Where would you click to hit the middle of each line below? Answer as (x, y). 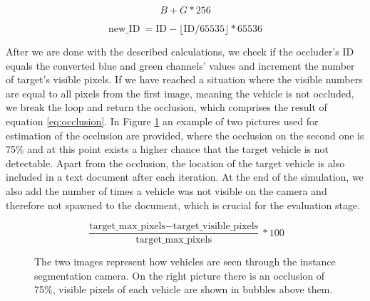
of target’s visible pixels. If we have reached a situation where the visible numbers (184, 79)
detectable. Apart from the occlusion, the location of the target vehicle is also (175, 163)
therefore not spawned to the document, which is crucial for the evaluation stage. (183, 205)
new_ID (124, 29)
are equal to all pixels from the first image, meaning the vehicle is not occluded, (180, 93)
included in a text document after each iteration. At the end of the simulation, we (185, 177)
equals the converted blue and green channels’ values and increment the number (180, 65)
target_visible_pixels (216, 227)
